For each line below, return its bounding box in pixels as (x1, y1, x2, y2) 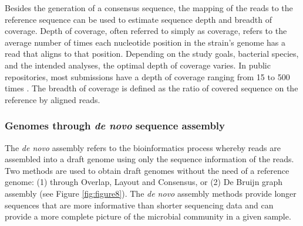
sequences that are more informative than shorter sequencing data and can (5, 198, 274, 211)
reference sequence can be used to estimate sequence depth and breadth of (5, 13, 272, 25)
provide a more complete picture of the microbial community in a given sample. (5, 210, 291, 222)
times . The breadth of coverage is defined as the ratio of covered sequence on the (5, 82, 298, 94)
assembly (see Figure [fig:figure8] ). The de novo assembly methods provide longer (5, 187, 297, 199)
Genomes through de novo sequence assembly (5, 118, 225, 133)
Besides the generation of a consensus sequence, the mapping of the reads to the (5, 2, 293, 13)
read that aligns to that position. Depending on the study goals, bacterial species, (5, 47, 299, 60)
